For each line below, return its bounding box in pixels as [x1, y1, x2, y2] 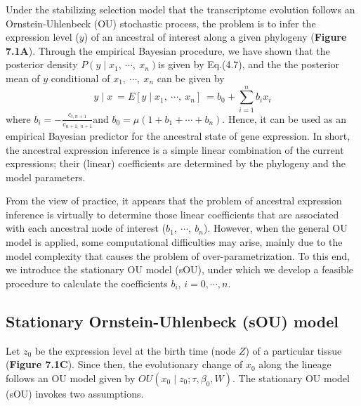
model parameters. [6, 169, 86, 184]
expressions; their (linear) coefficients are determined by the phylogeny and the [6, 156, 346, 171]
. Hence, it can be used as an [222, 111, 347, 126]
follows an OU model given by [6, 370, 136, 385]
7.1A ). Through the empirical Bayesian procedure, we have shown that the [6, 43, 330, 58]
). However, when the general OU [204, 221, 348, 235]
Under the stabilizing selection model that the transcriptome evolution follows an [6, 2, 355, 16]
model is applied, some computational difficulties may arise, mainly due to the [6, 235, 343, 249]
